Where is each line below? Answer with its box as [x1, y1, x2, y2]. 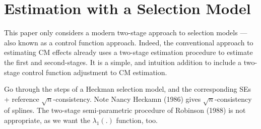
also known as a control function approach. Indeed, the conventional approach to [4, 37, 253, 47]
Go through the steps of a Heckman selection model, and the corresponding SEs [4, 84, 251, 94]
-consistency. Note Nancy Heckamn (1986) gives [53, 93, 201, 104]
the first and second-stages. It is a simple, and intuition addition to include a [4, 56, 242, 67]
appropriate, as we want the [4, 115, 90, 125]
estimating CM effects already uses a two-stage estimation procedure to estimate [4, 47, 253, 57]
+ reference [4, 93, 39, 104]
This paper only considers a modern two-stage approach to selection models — [4, 27, 247, 38]
